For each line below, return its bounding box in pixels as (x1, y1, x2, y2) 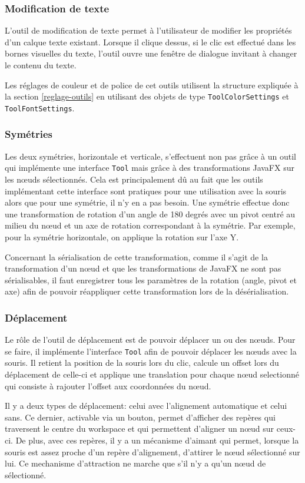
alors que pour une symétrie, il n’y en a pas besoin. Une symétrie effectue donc (5, 196, 290, 209)
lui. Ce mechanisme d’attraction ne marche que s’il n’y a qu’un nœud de (5, 457, 266, 469)
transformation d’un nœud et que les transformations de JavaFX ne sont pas (5, 262, 281, 274)
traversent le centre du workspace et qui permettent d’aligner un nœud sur (5, 422, 274, 435)
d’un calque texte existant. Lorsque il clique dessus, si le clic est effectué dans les (5, 35, 296, 48)
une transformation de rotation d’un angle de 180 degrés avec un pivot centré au (5, 207, 296, 220)
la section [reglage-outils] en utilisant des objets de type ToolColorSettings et (5, 90, 290, 102)
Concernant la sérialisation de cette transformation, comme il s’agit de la (5, 250, 268, 263)
